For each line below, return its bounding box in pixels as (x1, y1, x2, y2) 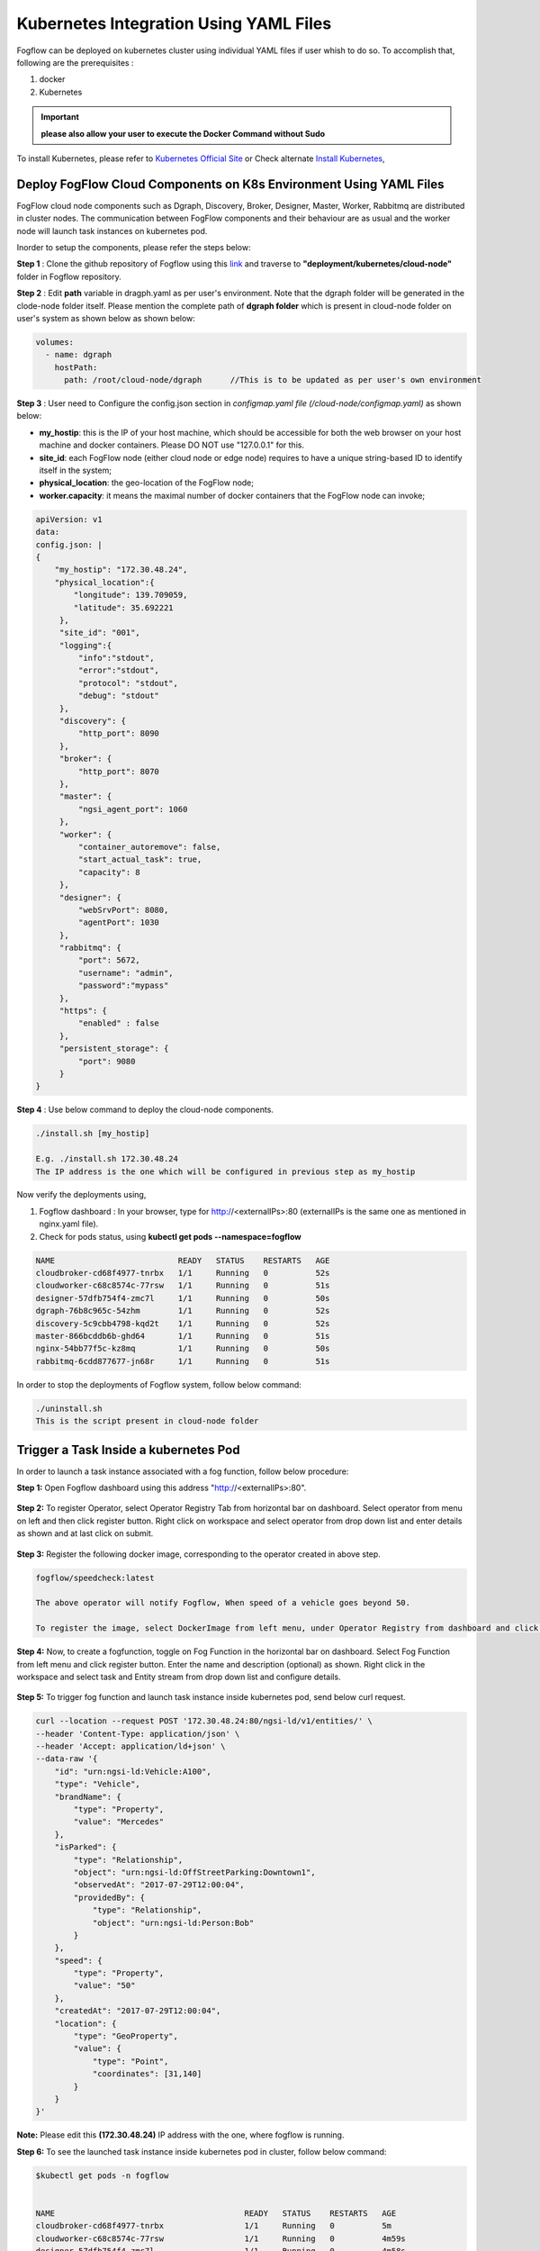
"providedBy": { (73, 1892, 146, 1903)
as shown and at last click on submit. (16, 1528, 154, 1539)
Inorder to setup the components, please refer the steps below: (16, 241, 251, 252)
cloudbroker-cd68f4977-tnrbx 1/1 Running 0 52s (35, 1268, 330, 1279)
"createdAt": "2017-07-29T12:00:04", (54, 2006, 221, 2016)
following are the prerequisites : (16, 57, 134, 68)
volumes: (35, 337, 75, 347)
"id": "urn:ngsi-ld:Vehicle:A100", (54, 1766, 211, 1776)
